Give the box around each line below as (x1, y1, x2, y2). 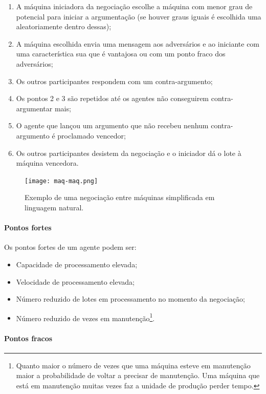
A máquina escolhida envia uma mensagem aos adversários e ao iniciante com (16, 38, 260, 49)
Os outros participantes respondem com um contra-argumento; (16, 75, 213, 86)
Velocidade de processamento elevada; (16, 276, 135, 287)
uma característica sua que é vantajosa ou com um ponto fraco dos (16, 48, 226, 59)
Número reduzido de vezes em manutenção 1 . (16, 311, 155, 323)
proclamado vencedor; (57, 130, 126, 141)
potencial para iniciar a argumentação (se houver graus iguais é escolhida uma (16, 11, 261, 22)
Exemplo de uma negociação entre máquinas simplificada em (25, 192, 215, 203)
